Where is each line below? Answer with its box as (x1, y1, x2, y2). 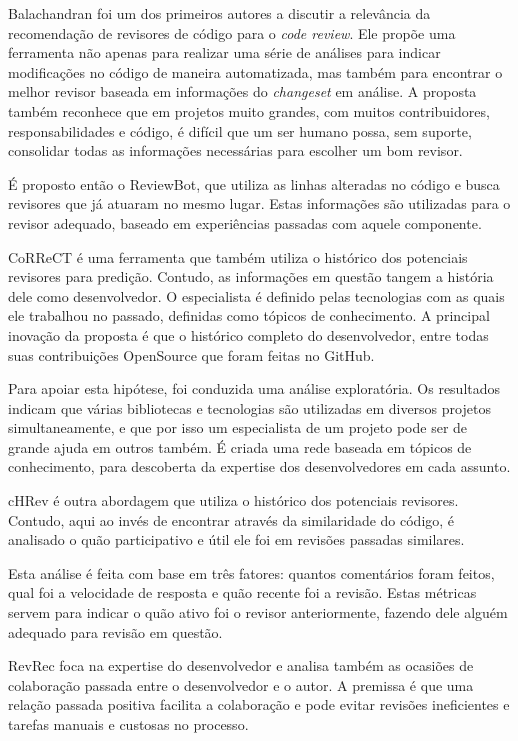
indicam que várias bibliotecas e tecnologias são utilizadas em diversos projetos (8, 397, 491, 418)
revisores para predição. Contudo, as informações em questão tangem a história (8, 266, 494, 287)
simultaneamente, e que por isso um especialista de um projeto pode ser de (8, 417, 468, 438)
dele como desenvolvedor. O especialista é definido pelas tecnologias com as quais (8, 285, 505, 306)
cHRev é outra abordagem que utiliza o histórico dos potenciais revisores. (8, 490, 459, 511)
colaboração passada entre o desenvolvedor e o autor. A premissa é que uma (8, 674, 474, 695)
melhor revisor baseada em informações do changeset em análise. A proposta (8, 81, 477, 102)
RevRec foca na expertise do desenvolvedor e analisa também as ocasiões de (8, 655, 474, 676)
